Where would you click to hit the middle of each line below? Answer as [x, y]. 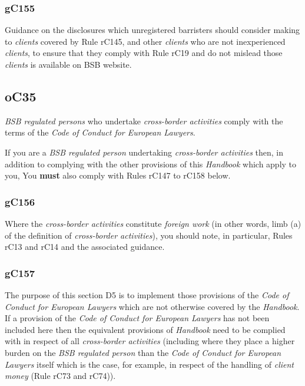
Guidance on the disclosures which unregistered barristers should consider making [152, 30]
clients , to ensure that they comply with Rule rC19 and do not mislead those [144, 53]
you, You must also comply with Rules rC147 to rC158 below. [118, 175]
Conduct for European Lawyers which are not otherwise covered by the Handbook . [152, 306]
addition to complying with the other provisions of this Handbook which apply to [151, 164]
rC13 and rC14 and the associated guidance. [85, 247]
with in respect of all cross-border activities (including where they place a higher [150, 341]
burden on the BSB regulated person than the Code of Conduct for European [143, 352]
